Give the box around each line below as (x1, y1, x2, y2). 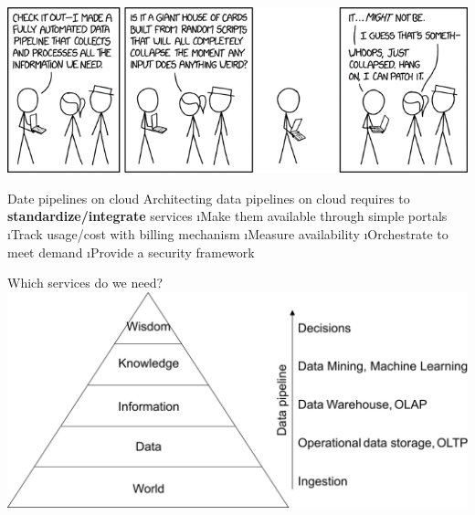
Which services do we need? (7, 273, 164, 292)
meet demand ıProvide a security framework (7, 242, 255, 261)
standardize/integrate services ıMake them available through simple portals (7, 206, 448, 226)
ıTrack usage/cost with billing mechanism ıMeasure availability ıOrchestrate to (7, 225, 449, 244)
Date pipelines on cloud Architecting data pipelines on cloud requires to (7, 188, 410, 207)
